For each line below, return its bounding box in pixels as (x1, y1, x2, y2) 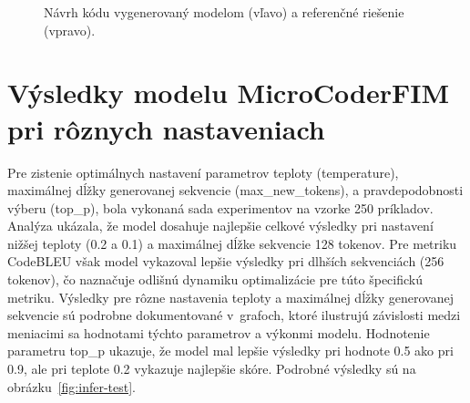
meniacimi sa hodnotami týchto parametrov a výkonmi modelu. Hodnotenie (7, 323, 430, 342)
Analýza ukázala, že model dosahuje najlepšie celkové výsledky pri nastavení (7, 216, 434, 235)
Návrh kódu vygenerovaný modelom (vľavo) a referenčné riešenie (44, 3, 404, 21)
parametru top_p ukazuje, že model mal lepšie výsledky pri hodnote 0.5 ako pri (7, 341, 454, 360)
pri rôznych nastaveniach (7, 109, 325, 147)
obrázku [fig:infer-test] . (7, 377, 136, 396)
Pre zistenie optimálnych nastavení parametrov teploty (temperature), (7, 162, 399, 181)
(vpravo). (44, 20, 96, 39)
